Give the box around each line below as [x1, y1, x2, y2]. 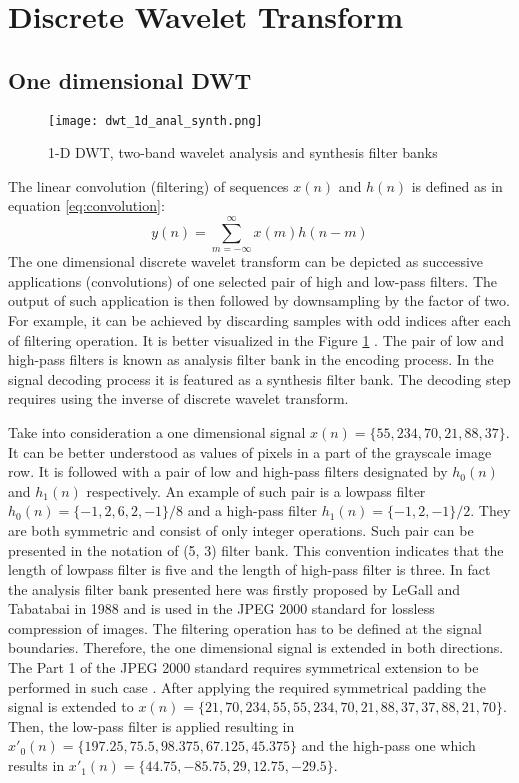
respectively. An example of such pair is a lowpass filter [86, 480, 426, 501]
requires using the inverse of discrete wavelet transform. [8, 388, 349, 409]
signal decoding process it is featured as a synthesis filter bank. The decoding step [8, 368, 511, 389]
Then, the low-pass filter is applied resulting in [8, 715, 295, 736]
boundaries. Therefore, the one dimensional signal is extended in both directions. [8, 637, 504, 658]
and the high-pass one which [301, 735, 476, 756]
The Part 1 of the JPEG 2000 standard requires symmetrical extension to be [8, 657, 479, 678]
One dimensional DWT [8, 64, 252, 95]
